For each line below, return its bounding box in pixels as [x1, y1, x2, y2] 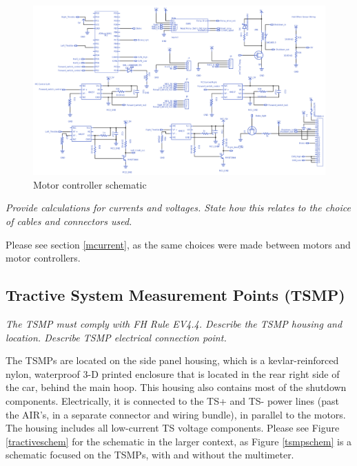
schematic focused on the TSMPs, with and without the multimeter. [6, 447, 294, 462]
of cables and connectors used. [6, 213, 132, 228]
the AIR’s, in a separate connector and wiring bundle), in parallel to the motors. [6, 407, 346, 421]
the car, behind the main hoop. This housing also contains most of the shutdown [6, 380, 347, 394]
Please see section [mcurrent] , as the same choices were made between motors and [6, 237, 351, 251]
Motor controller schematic [33, 177, 147, 191]
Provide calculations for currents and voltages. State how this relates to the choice [6, 200, 351, 215]
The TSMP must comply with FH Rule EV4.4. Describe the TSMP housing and [6, 316, 343, 330]
